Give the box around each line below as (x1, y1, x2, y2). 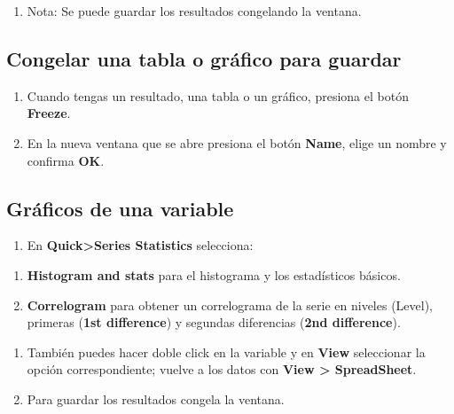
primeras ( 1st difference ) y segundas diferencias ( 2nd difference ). (27, 313, 401, 332)
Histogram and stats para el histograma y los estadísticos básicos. (27, 265, 401, 284)
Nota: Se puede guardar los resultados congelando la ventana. (27, 2, 362, 20)
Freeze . (27, 104, 71, 122)
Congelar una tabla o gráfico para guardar (6, 44, 402, 72)
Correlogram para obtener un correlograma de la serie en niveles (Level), (27, 295, 434, 314)
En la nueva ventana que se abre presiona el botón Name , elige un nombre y (27, 133, 447, 152)
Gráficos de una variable (6, 194, 234, 222)
